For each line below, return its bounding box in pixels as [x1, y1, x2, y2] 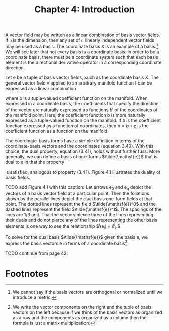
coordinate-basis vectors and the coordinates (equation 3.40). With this [5, 143, 154, 149]
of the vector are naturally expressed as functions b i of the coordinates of [5, 106, 158, 113]
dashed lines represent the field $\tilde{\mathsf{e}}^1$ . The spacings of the [5, 206, 162, 212]
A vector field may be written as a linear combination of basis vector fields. [5, 32, 160, 38]
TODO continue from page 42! [5, 250, 68, 256]
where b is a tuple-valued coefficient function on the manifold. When [5, 95, 148, 101]
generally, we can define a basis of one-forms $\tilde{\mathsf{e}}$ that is [5, 153, 158, 159]
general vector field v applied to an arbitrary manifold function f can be [5, 79, 152, 86]
